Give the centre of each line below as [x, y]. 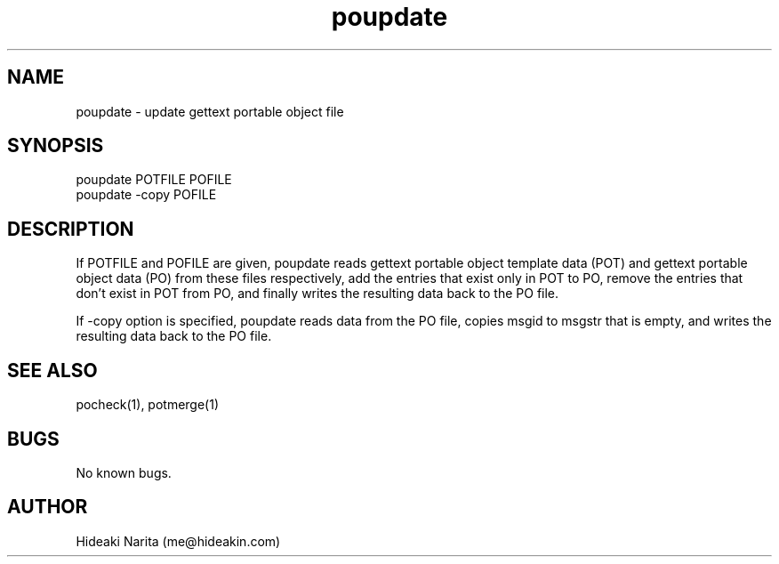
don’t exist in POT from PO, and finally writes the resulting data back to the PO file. [317, 294]
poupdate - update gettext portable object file [210, 111]
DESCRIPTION [71, 229]
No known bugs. [124, 472]
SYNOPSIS [56, 146]
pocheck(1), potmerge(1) [148, 405]
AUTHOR [48, 507]
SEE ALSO [52, 370]
